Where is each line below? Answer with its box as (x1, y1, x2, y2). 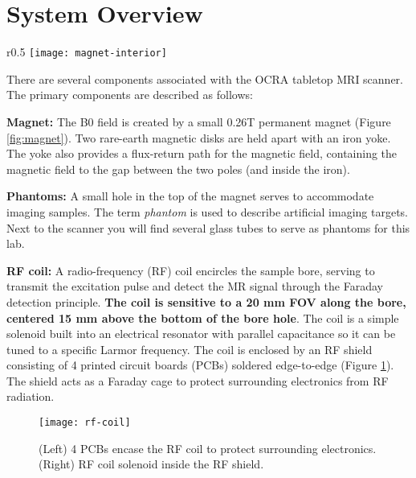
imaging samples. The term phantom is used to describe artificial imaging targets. (6, 203, 409, 220)
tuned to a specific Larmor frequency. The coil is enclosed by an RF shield (6, 340, 373, 357)
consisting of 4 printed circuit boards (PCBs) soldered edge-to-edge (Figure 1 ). (6, 356, 394, 373)
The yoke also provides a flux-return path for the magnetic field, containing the (6, 145, 398, 162)
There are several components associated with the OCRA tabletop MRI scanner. (6, 70, 403, 87)
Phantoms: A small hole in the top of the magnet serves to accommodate (6, 187, 374, 204)
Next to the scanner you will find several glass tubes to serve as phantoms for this (6, 219, 410, 236)
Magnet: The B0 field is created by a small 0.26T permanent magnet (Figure (6, 113, 391, 130)
